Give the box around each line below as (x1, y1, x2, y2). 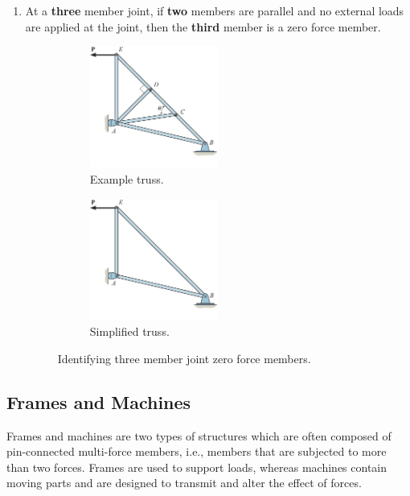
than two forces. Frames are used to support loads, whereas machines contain (6, 458, 387, 475)
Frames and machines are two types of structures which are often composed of (6, 427, 392, 444)
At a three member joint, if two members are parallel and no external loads (25, 2, 404, 19)
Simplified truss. (89, 323, 170, 340)
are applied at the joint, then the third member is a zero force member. (25, 18, 381, 35)
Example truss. (89, 170, 164, 187)
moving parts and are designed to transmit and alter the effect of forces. (6, 474, 362, 491)
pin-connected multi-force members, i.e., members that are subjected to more (6, 443, 387, 460)
